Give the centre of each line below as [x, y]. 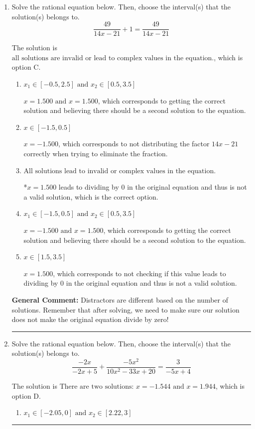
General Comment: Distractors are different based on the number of [120, 299]
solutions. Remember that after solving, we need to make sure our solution [126, 309]
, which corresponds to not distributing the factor [134, 144]
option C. [26, 67]
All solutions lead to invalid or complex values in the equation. [120, 171]
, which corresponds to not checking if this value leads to [139, 273]
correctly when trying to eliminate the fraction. [96, 153]
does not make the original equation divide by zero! [90, 319]
